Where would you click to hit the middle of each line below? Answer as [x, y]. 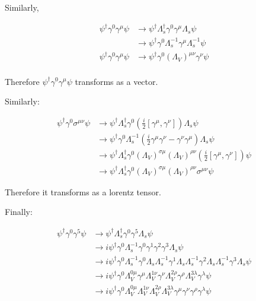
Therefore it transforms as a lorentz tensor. [83, 191]
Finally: [19, 212]
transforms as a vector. [116, 81]
